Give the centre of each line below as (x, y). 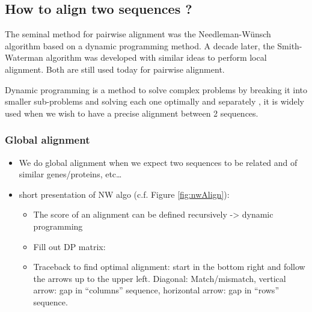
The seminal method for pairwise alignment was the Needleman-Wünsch (138, 34)
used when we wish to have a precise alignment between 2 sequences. (132, 113)
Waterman (24, 57)
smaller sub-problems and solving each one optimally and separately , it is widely (154, 101)
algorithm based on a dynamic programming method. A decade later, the (140, 45)
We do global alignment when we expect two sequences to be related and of (158, 162)
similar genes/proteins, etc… (70, 174)
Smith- (290, 45)
